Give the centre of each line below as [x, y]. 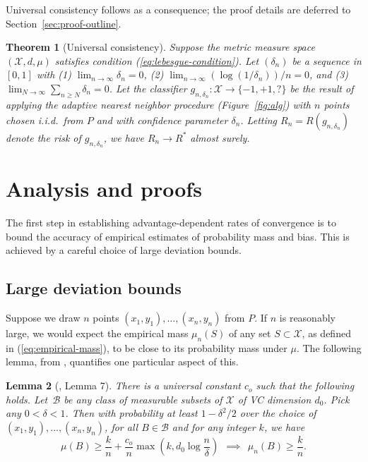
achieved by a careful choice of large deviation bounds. [124, 250]
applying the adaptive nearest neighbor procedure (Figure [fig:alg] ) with [158, 105]
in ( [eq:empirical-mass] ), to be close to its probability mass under [147, 347]
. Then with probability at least [131, 413]
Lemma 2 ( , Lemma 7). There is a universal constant [123, 385]
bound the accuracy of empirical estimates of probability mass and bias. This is [178, 236]
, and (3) [329, 74]
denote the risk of [43, 137]
